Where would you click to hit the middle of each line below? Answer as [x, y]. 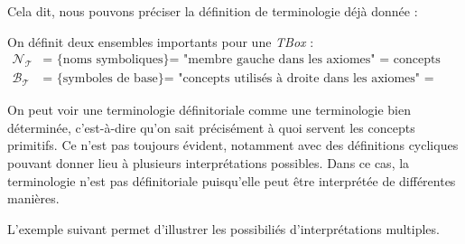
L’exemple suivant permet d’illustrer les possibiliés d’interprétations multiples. [223, 228]
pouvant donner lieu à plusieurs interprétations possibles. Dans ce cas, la [209, 163]
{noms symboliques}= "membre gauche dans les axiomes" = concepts [248, 60]
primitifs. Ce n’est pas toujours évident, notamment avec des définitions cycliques [233, 145]
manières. [33, 198]
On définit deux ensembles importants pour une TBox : [161, 41]
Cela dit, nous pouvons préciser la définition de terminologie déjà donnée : [213, 11]
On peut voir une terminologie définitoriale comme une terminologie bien [209, 110]
